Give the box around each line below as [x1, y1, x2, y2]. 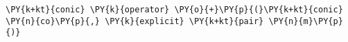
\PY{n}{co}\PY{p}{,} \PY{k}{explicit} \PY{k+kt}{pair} [6, 16, 264, 26]
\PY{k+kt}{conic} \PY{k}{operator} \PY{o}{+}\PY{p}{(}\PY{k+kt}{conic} [6, 5, 343, 14]
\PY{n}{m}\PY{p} [268, 16, 343, 26]
